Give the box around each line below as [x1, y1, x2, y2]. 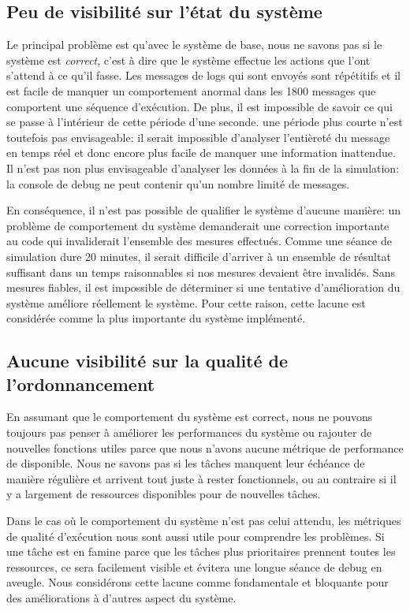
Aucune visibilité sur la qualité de [6, 348, 289, 373]
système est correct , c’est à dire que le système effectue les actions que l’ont [6, 51, 371, 68]
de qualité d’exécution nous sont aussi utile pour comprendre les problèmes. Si [6, 527, 385, 544]
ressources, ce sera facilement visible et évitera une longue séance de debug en [6, 558, 382, 575]
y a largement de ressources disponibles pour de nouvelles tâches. [6, 486, 321, 502]
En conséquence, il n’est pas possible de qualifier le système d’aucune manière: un [6, 202, 401, 218]
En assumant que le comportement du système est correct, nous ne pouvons [6, 408, 373, 425]
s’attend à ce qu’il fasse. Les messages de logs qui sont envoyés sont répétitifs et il [6, 67, 401, 84]
